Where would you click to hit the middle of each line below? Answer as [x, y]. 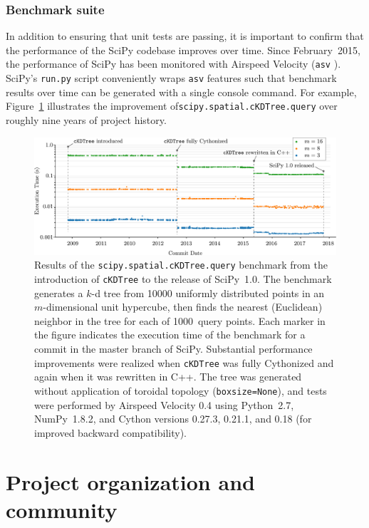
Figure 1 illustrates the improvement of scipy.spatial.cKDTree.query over [172, 106]
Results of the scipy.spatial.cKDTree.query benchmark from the [181, 265]
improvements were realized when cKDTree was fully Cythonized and [184, 362]
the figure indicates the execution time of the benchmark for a [170, 335]
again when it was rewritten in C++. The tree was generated [168, 377]
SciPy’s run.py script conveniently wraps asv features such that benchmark [171, 78]
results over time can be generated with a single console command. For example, [181, 92]
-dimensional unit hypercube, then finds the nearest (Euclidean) [183, 307]
